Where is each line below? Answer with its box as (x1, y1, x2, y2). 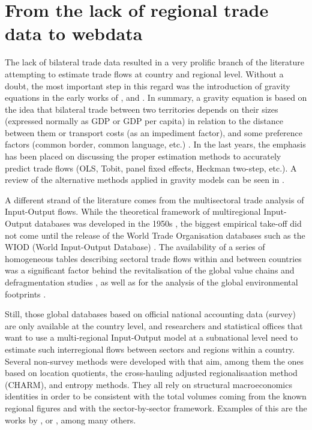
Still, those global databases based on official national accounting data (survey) (5, 308, 296, 320)
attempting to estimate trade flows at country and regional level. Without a (5, 67, 284, 80)
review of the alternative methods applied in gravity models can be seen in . (5, 173, 284, 186)
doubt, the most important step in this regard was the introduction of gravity (5, 79, 290, 92)
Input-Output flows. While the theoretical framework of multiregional (5, 205, 261, 218)
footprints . (5, 287, 46, 300)
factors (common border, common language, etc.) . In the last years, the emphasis (5, 138, 306, 151)
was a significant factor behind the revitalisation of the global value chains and (5, 264, 295, 276)
